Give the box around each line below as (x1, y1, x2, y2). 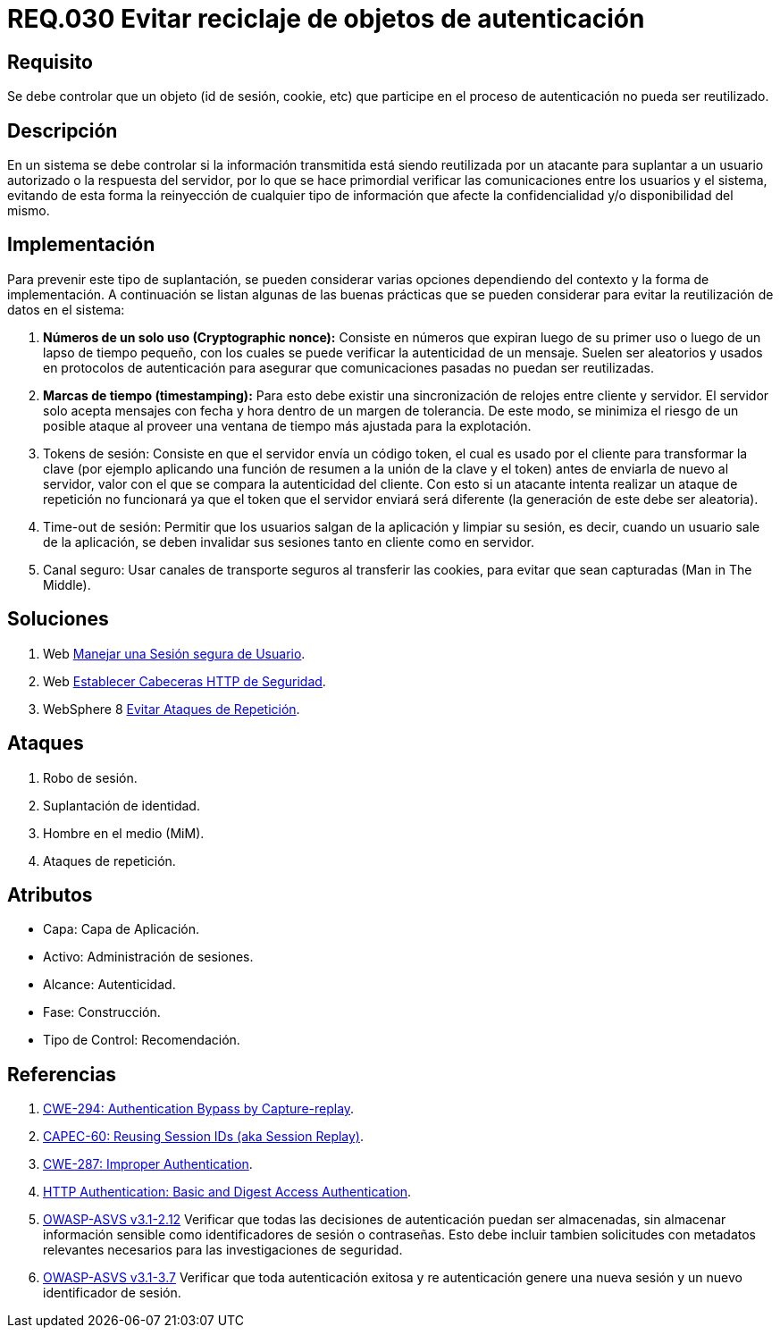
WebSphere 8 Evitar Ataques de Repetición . (43, 701, 300, 717)
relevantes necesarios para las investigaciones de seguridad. (43, 1242, 403, 1258)
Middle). (43, 576, 91, 592)
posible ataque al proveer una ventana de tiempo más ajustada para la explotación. (43, 417, 532, 433)
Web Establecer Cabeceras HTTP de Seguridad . (43, 673, 326, 689)
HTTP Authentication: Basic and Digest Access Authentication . (43, 1184, 412, 1200)
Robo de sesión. (43, 769, 138, 785)
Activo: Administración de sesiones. (43, 949, 254, 965)
